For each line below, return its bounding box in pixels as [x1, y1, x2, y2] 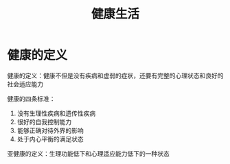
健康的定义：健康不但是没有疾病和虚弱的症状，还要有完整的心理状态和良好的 [7, 71, 224, 80]
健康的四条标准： [7, 94, 56, 103]
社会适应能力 [7, 80, 43, 88]
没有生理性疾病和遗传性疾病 [16, 109, 96, 117]
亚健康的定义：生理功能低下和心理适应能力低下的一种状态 [7, 149, 170, 158]
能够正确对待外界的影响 [16, 126, 84, 134]
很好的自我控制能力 [16, 117, 72, 126]
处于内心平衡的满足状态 [16, 134, 84, 143]
